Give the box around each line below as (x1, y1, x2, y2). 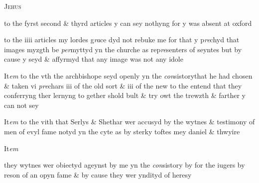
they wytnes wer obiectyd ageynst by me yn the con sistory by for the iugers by (4, 160, 245, 170)
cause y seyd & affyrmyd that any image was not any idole (4, 54, 183, 64)
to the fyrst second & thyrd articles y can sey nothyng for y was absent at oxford (4, 17, 252, 28)
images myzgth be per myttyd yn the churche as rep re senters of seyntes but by (4, 44, 242, 54)
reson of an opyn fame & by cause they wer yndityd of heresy (4, 169, 192, 180)
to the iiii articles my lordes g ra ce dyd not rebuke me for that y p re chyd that (4, 34, 240, 45)
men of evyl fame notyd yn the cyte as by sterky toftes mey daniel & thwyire (4, 126, 240, 136)
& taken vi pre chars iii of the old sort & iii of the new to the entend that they (4, 80, 242, 91)
